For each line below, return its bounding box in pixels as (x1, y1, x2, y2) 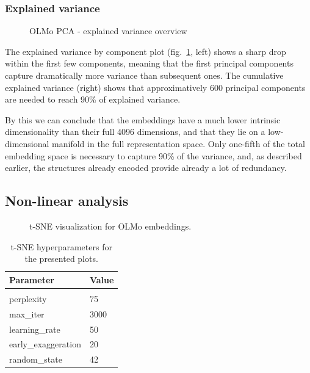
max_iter (9, 307, 45, 320)
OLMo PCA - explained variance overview (29, 24, 187, 37)
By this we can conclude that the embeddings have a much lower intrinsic (5, 113, 281, 126)
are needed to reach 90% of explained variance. (5, 93, 181, 106)
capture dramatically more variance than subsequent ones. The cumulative (5, 69, 284, 81)
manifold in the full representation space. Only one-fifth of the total (52, 137, 305, 150)
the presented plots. (24, 252, 98, 265)
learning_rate (9, 322, 60, 335)
